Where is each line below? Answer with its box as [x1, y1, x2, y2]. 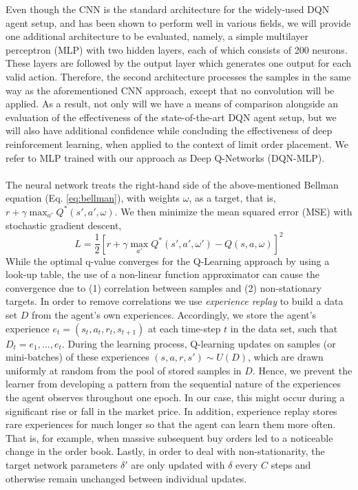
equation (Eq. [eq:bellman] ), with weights [6, 191, 180, 205]
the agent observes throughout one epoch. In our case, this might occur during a [6, 390, 345, 404]
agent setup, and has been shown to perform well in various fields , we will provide [6, 15, 351, 30]
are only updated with [131, 457, 225, 471]
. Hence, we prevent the [252, 363, 352, 377]
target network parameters [6, 457, 118, 471]
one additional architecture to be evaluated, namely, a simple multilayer [6, 29, 309, 43]
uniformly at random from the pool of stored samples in [6, 363, 242, 377]
